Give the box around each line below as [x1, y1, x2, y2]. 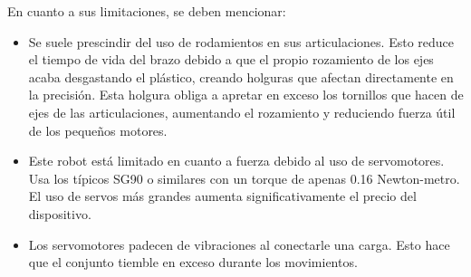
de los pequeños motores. [28, 120, 168, 139]
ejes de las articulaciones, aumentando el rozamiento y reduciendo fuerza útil [28, 102, 456, 121]
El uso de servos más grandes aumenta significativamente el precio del [28, 186, 417, 205]
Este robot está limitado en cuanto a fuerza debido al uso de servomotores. [28, 151, 445, 170]
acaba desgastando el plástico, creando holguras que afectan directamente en [28, 67, 454, 86]
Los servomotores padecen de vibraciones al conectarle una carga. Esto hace [28, 234, 450, 253]
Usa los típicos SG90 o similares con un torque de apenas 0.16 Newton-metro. [28, 168, 460, 187]
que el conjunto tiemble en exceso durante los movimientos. [28, 253, 358, 272]
